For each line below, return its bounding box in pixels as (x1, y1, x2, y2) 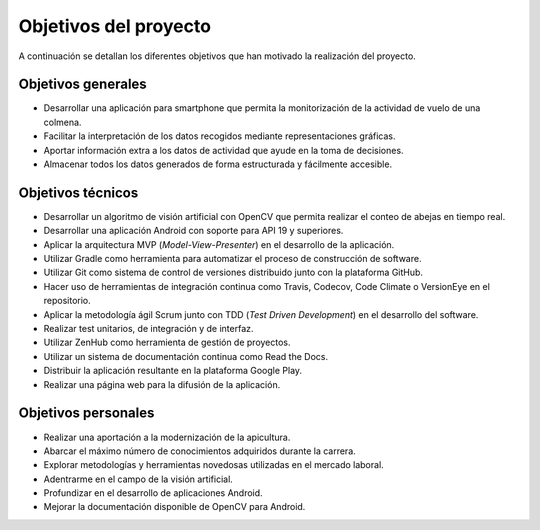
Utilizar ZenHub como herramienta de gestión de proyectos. (43, 336, 291, 349)
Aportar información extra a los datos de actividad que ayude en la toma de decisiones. (43, 144, 404, 156)
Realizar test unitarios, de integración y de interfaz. (43, 323, 254, 335)
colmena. (43, 116, 82, 128)
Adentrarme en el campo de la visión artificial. (43, 473, 234, 485)
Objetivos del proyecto (18, 15, 212, 37)
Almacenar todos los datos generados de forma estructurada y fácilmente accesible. (43, 158, 393, 170)
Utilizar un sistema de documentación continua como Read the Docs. (43, 350, 329, 362)
